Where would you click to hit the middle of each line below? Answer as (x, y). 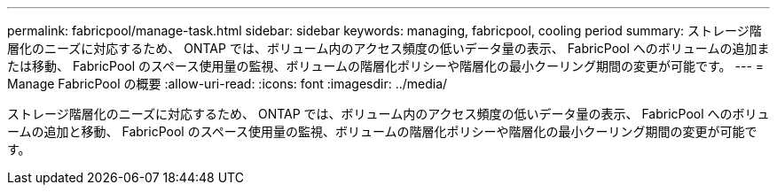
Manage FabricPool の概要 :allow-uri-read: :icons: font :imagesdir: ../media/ (228, 84)
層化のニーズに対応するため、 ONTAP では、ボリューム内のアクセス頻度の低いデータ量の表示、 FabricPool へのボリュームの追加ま (388, 48)
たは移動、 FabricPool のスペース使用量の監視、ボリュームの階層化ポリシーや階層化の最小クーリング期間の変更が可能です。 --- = (386, 66)
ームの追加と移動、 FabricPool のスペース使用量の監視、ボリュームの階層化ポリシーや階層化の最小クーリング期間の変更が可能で (382, 131)
